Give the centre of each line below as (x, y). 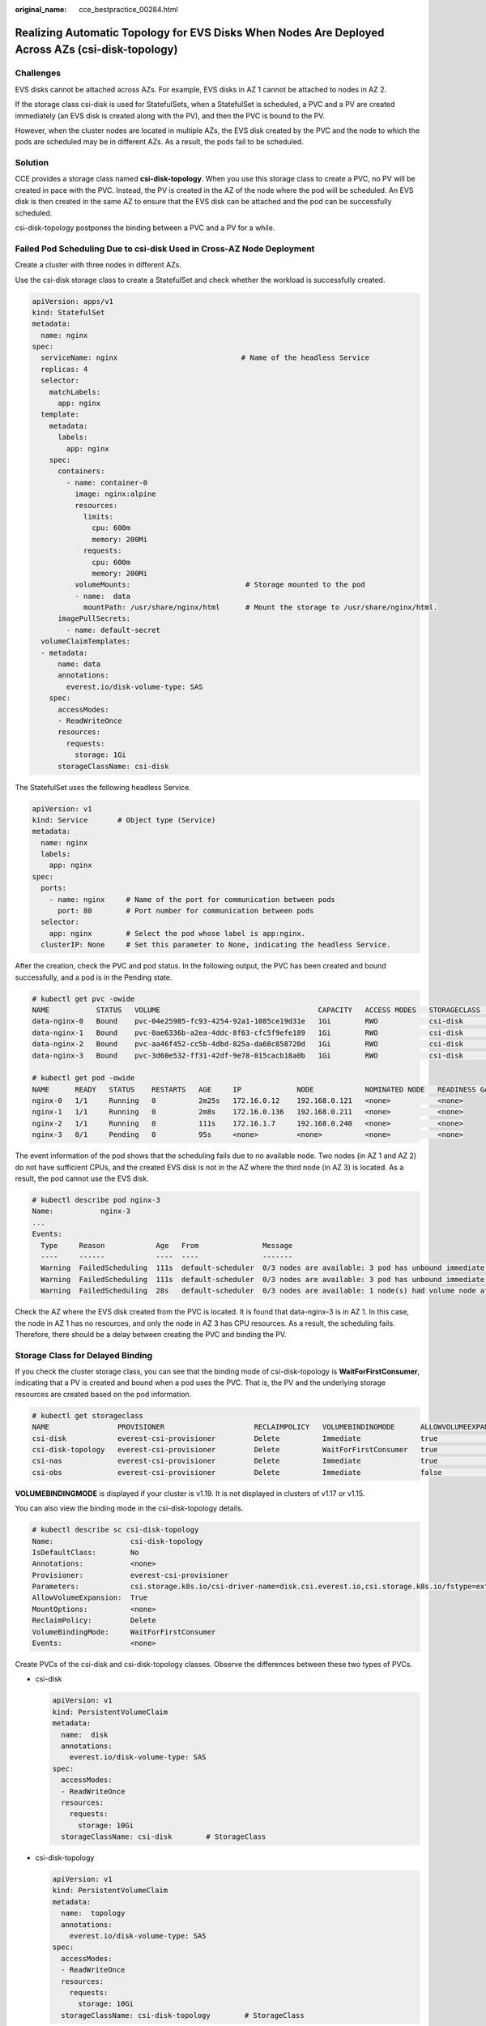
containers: (81, 471)
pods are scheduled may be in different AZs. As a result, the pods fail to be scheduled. (159, 142)
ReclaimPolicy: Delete (94, 1620)
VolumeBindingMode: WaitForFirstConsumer (124, 1632)
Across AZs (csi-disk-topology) (96, 50)
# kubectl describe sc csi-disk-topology (115, 1530)
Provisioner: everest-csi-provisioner (130, 1575)
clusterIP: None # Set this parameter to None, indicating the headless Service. (216, 945)
